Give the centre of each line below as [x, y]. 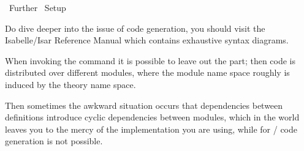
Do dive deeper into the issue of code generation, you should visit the [135, 28]
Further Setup [37, 7]
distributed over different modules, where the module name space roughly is [147, 72]
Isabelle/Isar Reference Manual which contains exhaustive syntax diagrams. [147, 40]
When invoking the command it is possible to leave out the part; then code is [150, 60]
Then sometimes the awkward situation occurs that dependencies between [144, 105]
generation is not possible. [54, 141]
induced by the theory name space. [70, 84]
